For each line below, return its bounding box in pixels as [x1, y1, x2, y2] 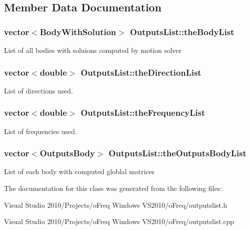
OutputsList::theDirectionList [80, 66, 201, 78]
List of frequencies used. [4, 126, 77, 136]
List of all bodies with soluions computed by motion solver [4, 45, 182, 55]
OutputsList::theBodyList [130, 25, 235, 38]
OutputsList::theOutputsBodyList [108, 147, 247, 159]
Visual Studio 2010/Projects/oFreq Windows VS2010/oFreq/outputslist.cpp [4, 216, 234, 227]
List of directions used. [4, 85, 73, 95]
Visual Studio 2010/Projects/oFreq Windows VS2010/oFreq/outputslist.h [4, 199, 227, 210]
